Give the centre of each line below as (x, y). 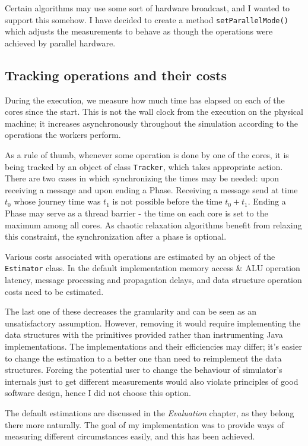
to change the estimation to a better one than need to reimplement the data (143, 358)
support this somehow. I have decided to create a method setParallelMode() (147, 19)
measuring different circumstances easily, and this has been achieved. (130, 436)
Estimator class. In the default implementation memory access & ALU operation (153, 268)
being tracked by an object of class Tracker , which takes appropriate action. (144, 166)
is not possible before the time (167, 201)
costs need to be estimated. (54, 291)
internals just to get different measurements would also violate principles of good (152, 381)
